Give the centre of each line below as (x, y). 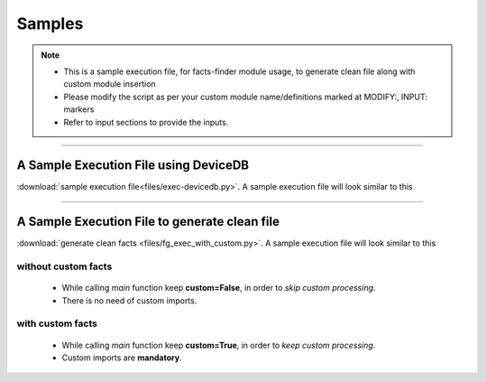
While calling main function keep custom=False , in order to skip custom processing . (219, 288)
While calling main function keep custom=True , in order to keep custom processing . (219, 345)
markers (79, 109)
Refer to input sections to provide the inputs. (146, 122)
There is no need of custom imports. (129, 300)
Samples (50, 23)
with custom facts (57, 323)
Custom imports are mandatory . (122, 358)
